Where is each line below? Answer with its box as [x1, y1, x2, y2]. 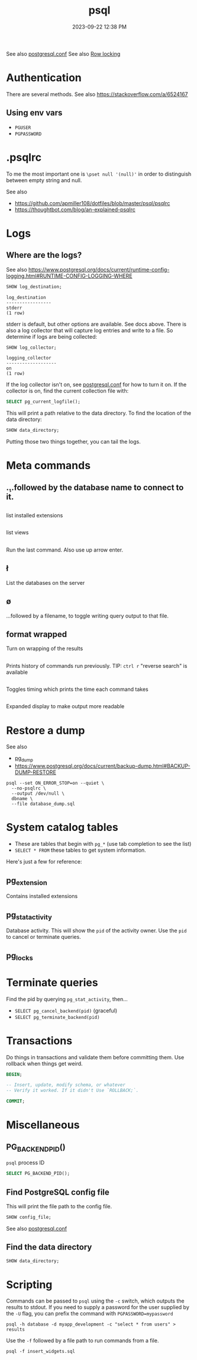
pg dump [14, 754, 34, 763]
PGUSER [14, 125, 31, 130]
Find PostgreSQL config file [6, 1187, 109, 1197]
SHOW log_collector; [6, 345, 57, 351]
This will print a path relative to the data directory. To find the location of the [6, 410, 191, 417]
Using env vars [6, 108, 63, 118]
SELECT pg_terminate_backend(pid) [14, 1014, 100, 1020]
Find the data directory [6, 1242, 92, 1252]
